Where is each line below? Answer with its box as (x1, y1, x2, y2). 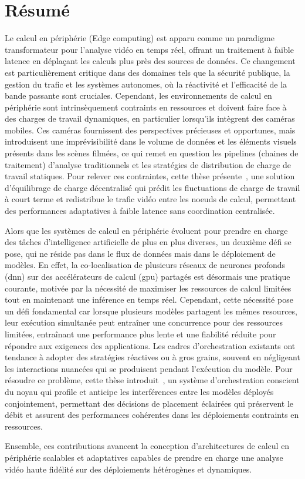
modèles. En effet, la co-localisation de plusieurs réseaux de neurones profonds (5, 259, 286, 271)
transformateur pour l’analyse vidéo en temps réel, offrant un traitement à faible (5, 43, 294, 55)
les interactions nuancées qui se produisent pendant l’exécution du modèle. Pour (5, 362, 293, 374)
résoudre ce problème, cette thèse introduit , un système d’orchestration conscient (5, 374, 300, 386)
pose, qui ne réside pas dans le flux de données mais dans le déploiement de (5, 247, 276, 259)
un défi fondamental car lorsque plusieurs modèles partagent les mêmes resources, (5, 304, 297, 317)
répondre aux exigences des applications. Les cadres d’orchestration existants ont (5, 339, 296, 351)
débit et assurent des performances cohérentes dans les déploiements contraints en (5, 408, 299, 421)
